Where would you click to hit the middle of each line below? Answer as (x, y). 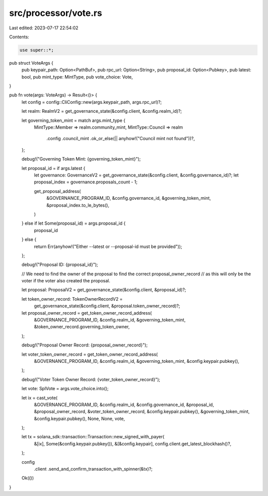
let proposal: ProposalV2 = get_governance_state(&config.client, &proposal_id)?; (104, 290)
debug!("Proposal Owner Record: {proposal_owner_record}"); (85, 345)
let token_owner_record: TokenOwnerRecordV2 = (72, 299)
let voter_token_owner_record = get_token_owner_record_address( (90, 354)
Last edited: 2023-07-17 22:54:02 (44, 28)
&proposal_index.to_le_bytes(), (78, 205)
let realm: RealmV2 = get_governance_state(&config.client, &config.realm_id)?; (102, 111)
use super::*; (37, 50)
